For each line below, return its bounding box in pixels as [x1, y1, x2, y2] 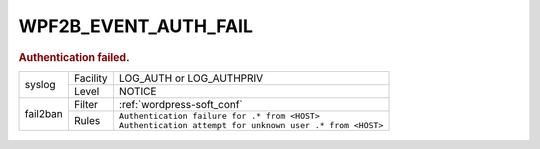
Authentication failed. [18, 50, 130, 64]
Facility [73, 71, 109, 85]
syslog [24, 78, 56, 92]
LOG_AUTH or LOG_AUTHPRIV [118, 71, 264, 85]
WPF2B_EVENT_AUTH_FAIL [18, 15, 254, 37]
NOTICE [118, 84, 157, 98]
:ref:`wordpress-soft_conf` [118, 97, 244, 111]
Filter [73, 97, 99, 111]
